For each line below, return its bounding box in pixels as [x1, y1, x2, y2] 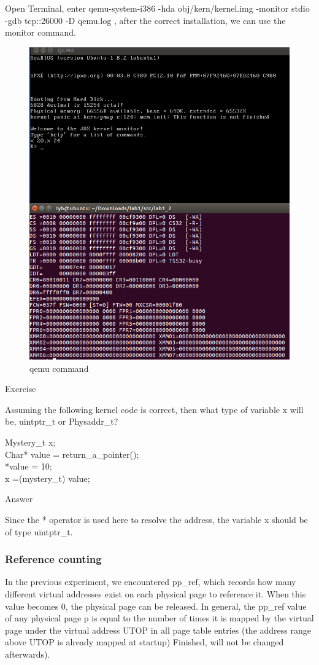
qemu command [29, 361, 89, 374]
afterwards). [5, 647, 50, 660]
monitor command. [5, 26, 76, 39]
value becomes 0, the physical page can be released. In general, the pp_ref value [5, 599, 307, 612]
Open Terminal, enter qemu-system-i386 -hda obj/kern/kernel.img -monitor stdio [5, 2, 310, 14]
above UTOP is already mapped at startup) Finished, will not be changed [5, 635, 284, 648]
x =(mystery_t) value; [5, 471, 90, 484]
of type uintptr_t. [5, 525, 73, 538]
